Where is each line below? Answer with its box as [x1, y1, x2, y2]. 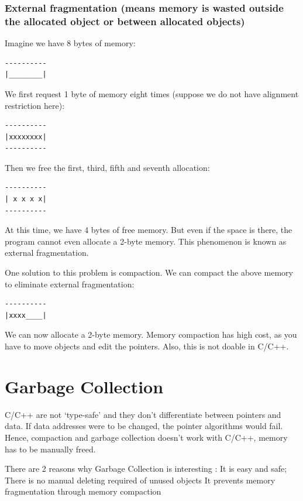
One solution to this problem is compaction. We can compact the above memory [5, 266, 293, 279]
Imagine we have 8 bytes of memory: [5, 37, 136, 49]
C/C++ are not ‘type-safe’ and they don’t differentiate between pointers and [5, 408, 281, 420]
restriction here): [5, 99, 65, 111]
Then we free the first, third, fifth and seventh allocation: [5, 161, 210, 173]
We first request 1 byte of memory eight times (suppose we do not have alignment [5, 87, 299, 99]
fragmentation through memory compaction [5, 485, 161, 497]
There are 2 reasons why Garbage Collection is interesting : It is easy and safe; [5, 462, 287, 475]
